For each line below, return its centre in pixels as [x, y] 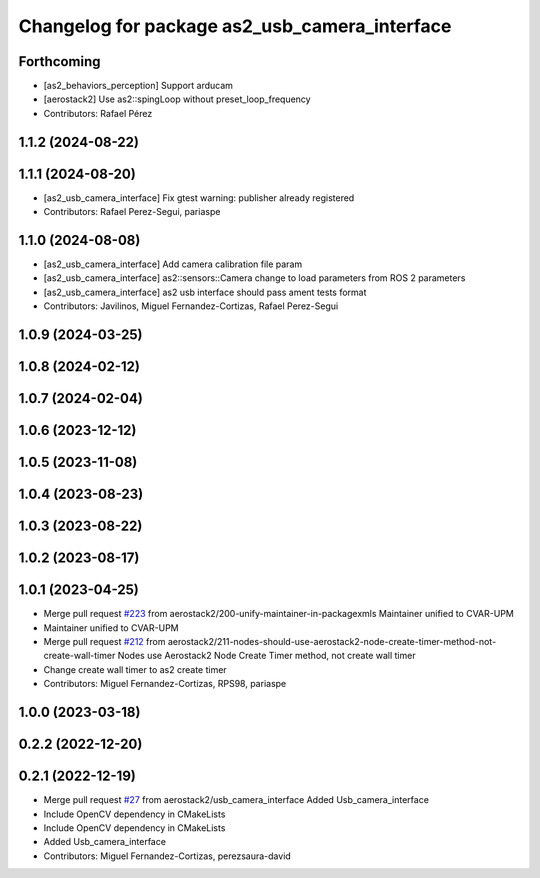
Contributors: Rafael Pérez [98, 113]
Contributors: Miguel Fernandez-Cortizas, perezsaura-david [167, 856]
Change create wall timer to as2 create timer [135, 669]
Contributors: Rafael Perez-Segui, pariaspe [132, 212]
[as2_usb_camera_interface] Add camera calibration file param [173, 264]
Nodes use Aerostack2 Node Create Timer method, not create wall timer [266, 656]
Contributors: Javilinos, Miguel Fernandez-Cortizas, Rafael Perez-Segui [191, 306]
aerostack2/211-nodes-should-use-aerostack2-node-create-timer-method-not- [332, 642]
